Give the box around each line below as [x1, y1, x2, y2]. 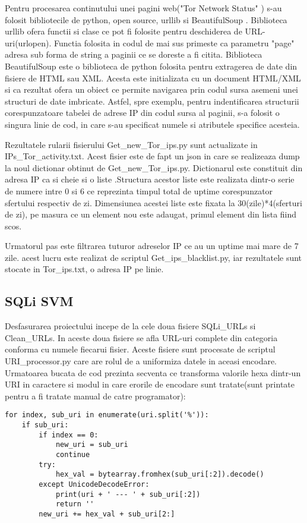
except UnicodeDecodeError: [39, 480, 150, 489]
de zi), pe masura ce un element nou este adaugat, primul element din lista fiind [5, 208, 297, 220]
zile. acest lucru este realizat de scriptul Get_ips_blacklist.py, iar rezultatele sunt [5, 251, 302, 263]
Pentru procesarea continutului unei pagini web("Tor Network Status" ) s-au [5, 2, 282, 14]
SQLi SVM [5, 292, 74, 310]
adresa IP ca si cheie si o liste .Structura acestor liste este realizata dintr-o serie [5, 173, 295, 185]
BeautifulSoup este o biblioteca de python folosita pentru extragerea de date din [5, 59, 297, 72]
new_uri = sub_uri [55, 440, 128, 449]
